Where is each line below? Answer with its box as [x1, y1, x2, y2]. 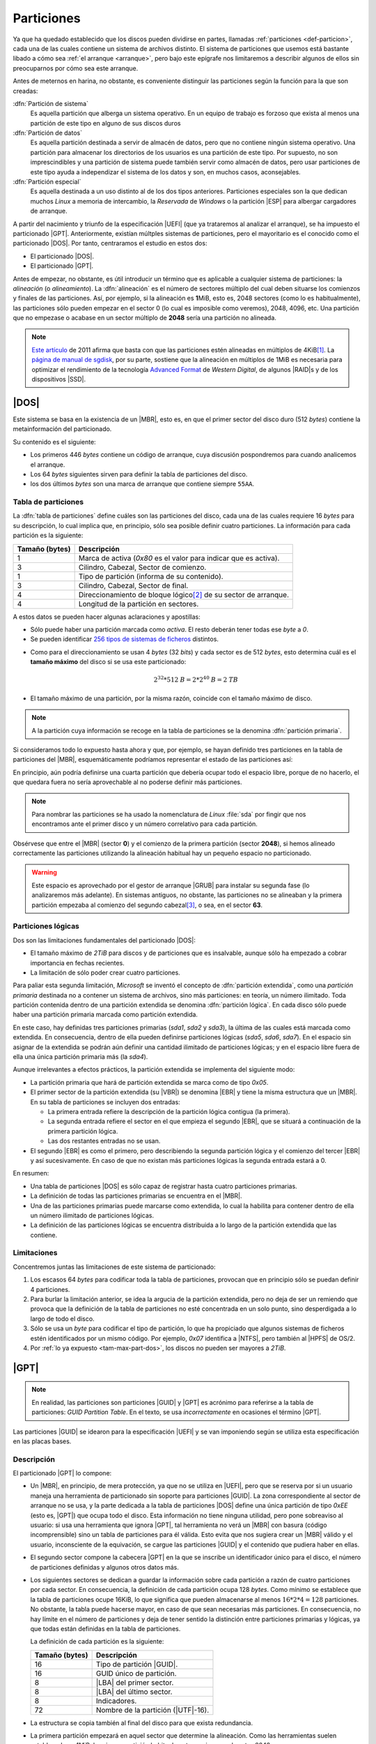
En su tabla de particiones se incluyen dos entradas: [30, 1097, 180, 1106]
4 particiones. [30, 1285, 70, 1293]
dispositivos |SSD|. [31, 375, 86, 384]
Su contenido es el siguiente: [13, 437, 97, 446]
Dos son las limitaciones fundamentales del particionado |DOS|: [13, 935, 196, 945]
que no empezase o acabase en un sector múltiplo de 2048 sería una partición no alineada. [13, 314, 276, 322]
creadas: [13, 87, 38, 95]
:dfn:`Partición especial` [13, 178, 81, 186]
